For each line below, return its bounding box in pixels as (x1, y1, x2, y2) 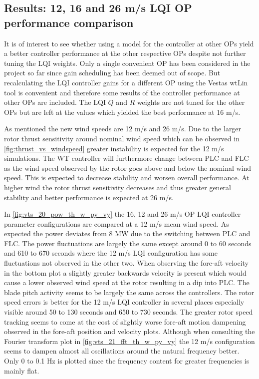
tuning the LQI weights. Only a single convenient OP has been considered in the (4, 57, 251, 68)
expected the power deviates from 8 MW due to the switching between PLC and (4, 228, 251, 239)
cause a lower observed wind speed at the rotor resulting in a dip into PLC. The (4, 277, 250, 288)
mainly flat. (4, 365, 39, 376)
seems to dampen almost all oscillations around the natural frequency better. (4, 346, 240, 356)
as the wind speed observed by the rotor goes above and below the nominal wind (4, 162, 252, 173)
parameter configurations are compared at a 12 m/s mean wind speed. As (4, 218, 229, 229)
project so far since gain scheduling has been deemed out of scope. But (4, 67, 221, 78)
